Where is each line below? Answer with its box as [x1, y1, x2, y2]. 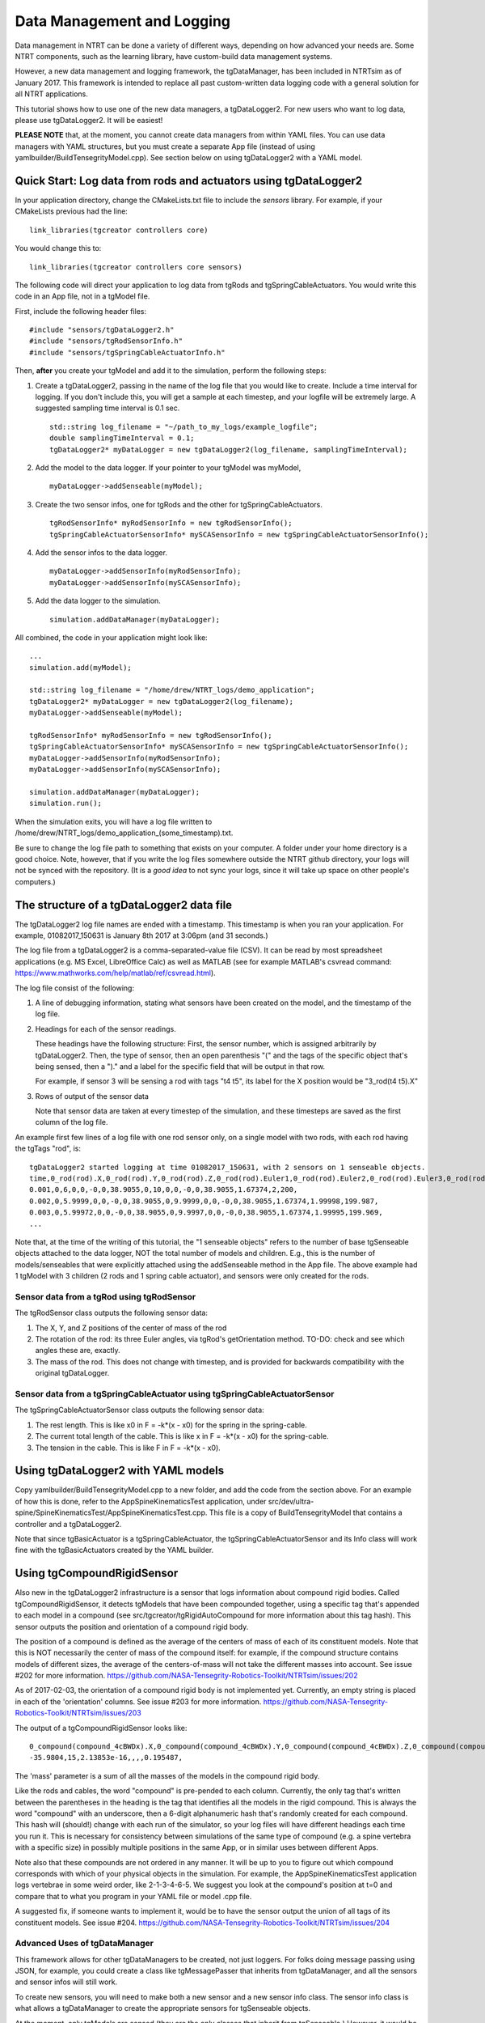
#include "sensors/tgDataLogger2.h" [29, 325, 175, 335]
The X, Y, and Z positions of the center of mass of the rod [35, 1323, 227, 1333]
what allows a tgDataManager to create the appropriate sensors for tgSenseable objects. [15, 2004, 311, 2013]
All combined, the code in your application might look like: [15, 632, 208, 643]
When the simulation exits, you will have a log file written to [15, 816, 213, 826]
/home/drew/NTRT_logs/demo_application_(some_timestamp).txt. [15, 828, 234, 838]
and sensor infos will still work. [15, 1977, 118, 1987]
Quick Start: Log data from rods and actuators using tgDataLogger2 [15, 174, 363, 188]
